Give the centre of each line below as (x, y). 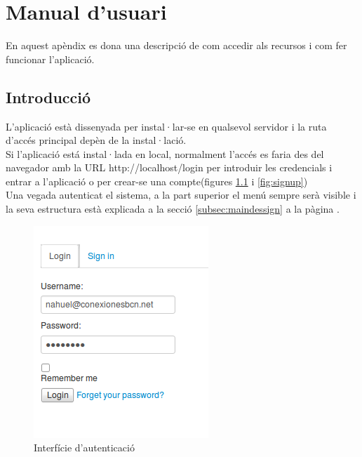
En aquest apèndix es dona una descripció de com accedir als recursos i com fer (176, 45)
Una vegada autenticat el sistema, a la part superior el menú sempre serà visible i (181, 195)
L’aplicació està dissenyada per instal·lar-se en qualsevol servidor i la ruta (166, 126)
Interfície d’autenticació (84, 448)
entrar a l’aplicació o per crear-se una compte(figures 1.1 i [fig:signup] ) (157, 181)
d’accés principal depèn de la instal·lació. (96, 140)
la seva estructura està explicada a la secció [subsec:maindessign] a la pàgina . (173, 209)
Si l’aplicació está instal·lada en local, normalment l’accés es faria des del (165, 153)
